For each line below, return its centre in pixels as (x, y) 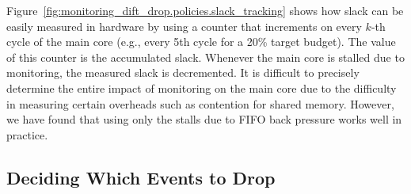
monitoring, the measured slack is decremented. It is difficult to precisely (183, 72)
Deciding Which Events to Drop (141, 177)
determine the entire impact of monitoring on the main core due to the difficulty (202, 87)
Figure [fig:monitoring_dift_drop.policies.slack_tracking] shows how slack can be (205, 10)
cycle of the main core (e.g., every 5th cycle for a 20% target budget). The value (201, 42)
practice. (27, 134)
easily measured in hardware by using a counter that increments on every (184, 26)
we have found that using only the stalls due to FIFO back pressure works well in (204, 119)
